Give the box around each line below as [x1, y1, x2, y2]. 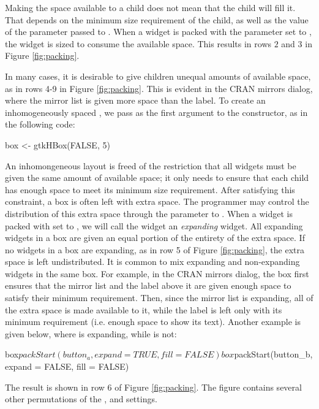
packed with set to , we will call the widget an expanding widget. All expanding [5, 219, 303, 232]
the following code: [5, 118, 75, 131]
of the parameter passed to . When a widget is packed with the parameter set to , [5, 25, 312, 38]
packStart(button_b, [234, 348, 313, 361]
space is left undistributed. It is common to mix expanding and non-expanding [5, 255, 300, 268]
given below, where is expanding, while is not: [5, 327, 177, 340]
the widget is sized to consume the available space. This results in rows [5, 37, 272, 50]
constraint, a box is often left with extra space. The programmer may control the [5, 195, 309, 208]
